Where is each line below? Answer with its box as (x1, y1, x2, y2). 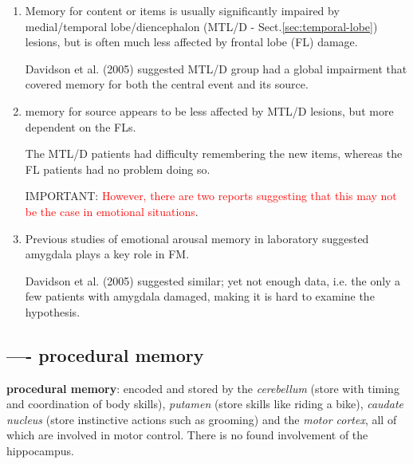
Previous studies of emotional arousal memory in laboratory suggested (25, 230, 369, 246)
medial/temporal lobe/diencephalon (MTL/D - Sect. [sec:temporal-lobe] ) (25, 18, 378, 34)
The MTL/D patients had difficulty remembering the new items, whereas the (25, 145, 403, 162)
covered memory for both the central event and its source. (25, 76, 309, 92)
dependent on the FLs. (25, 118, 136, 135)
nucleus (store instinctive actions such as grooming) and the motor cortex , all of (6, 411, 397, 427)
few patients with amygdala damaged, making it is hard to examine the (25, 288, 375, 305)
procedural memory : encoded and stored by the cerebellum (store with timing (6, 379, 399, 396)
